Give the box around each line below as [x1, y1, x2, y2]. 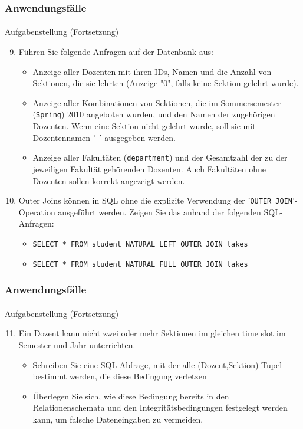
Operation [18, 205, 55, 218]
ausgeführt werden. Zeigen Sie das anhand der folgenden [58, 205, 261, 218]
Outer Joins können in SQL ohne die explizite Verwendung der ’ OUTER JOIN [18, 194, 293, 207]
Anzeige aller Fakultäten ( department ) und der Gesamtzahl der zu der [32, 151, 288, 163]
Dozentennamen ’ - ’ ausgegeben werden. [32, 131, 176, 143]
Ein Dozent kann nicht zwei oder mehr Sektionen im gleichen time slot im [18, 327, 286, 339]
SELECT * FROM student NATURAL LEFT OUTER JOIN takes [32, 240, 248, 248]
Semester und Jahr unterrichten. [18, 338, 136, 351]
